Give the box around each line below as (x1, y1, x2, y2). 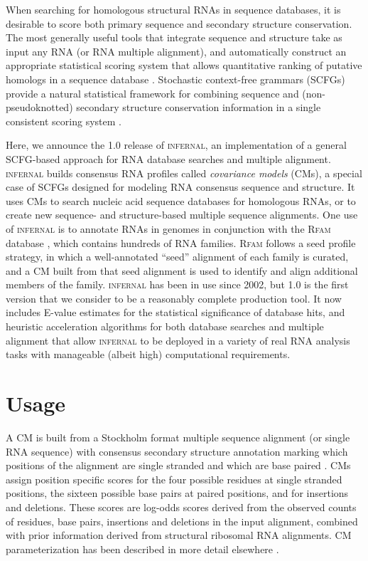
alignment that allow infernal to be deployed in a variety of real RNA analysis (6, 332, 350, 347)
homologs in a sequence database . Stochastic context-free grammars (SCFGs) (6, 71, 345, 86)
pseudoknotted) (6, 100, 73, 115)
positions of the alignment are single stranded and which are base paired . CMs (6, 458, 351, 473)
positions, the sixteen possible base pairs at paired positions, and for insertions (6, 486, 349, 500)
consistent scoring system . (6, 113, 121, 128)
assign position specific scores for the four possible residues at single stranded (6, 471, 342, 486)
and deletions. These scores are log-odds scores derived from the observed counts (6, 499, 357, 514)
